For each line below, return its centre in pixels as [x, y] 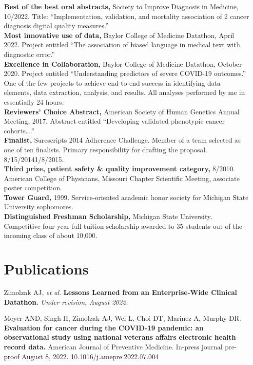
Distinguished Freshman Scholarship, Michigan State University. [108, 216]
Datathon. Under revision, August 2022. [66, 301]
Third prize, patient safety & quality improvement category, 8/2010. [119, 169]
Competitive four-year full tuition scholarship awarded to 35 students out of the [123, 226]
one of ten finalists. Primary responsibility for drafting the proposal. [106, 149]
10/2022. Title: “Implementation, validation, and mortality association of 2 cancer [126, 16]
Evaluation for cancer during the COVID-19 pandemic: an [104, 327]
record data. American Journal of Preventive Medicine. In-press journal [113, 346]
